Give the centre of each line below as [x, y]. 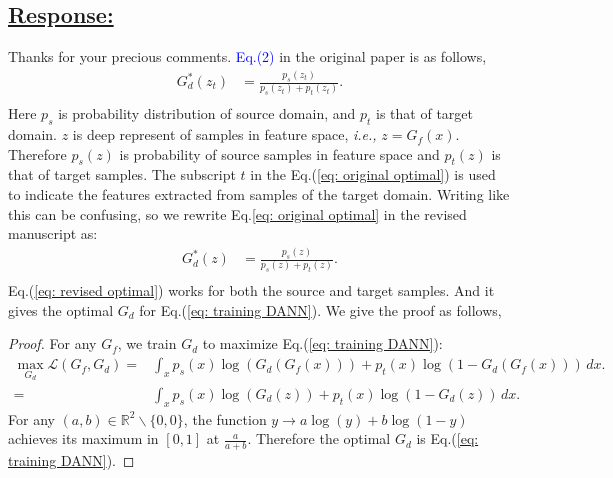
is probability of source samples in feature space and [279, 153]
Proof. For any [52, 343]
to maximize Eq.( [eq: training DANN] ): [322, 343]
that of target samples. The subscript [122, 174]
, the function [225, 418]
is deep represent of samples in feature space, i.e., [224, 134]
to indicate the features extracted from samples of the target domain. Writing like [259, 194]
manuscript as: [53, 233]
